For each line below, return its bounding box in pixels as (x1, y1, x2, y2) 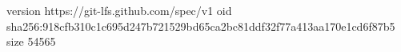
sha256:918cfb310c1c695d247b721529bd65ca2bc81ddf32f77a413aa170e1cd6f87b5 (6, 17, 395, 34)
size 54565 (6, 33, 56, 50)
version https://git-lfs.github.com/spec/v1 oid (6, 2, 232, 18)
